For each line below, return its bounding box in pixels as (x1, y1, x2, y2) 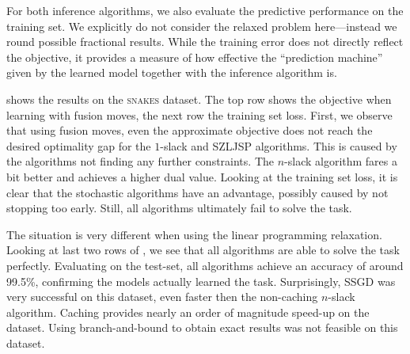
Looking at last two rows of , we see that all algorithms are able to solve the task (6, 242, 400, 258)
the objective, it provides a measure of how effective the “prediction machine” (6, 48, 383, 65)
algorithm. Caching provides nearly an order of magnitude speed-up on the (6, 303, 370, 320)
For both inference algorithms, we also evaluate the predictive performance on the (6, 2, 404, 18)
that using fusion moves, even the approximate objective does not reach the (6, 122, 373, 139)
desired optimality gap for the (6, 137, 151, 154)
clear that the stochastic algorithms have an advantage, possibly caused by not (6, 184, 389, 200)
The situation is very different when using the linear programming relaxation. (6, 226, 382, 242)
